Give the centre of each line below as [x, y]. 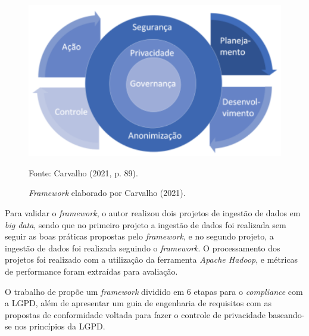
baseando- [286, 314]
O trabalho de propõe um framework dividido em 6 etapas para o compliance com [154, 291]
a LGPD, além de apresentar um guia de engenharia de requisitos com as [138, 303]
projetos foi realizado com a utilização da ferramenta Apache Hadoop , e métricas [152, 259]
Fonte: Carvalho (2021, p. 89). [83, 172]
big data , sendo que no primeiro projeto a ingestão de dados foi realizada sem [146, 224]
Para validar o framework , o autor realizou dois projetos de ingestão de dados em [153, 213]
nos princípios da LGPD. [60, 326]
